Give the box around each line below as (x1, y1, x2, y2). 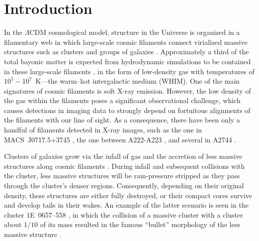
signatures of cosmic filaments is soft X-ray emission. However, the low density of (4, 85, 251, 96)
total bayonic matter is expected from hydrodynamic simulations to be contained (4, 56, 251, 66)
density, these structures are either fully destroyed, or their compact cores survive (4, 190, 253, 200)
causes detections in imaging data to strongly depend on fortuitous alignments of (4, 105, 251, 115)
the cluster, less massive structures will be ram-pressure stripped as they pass (4, 170, 240, 181)
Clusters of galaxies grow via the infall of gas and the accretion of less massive (4, 151, 243, 161)
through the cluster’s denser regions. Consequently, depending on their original (4, 180, 244, 191)
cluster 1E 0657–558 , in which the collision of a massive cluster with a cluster (4, 209, 243, 220)
